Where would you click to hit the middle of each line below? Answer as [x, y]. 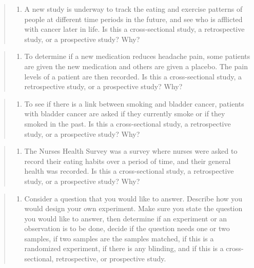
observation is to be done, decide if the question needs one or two [127, 228]
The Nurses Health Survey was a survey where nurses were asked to [131, 151]
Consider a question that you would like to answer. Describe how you [133, 198]
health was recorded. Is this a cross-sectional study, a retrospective [129, 171]
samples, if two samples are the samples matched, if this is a [119, 238]
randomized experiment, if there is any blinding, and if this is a [124, 248]
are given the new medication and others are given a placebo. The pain [136, 66]
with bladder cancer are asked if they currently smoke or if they [125, 114]
